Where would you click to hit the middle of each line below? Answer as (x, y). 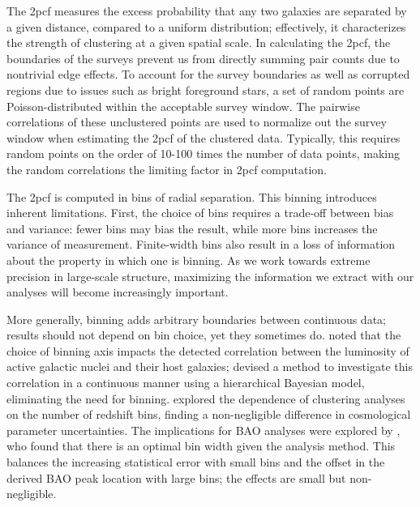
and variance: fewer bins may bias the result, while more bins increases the (192, 228)
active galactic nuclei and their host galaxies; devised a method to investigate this (210, 366)
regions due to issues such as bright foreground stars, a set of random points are (206, 89)
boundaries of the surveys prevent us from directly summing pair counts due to (203, 58)
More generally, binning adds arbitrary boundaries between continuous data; (196, 319)
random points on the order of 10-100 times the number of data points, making (203, 153)
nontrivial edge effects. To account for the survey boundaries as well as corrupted (208, 74)
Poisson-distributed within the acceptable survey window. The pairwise (183, 106)
